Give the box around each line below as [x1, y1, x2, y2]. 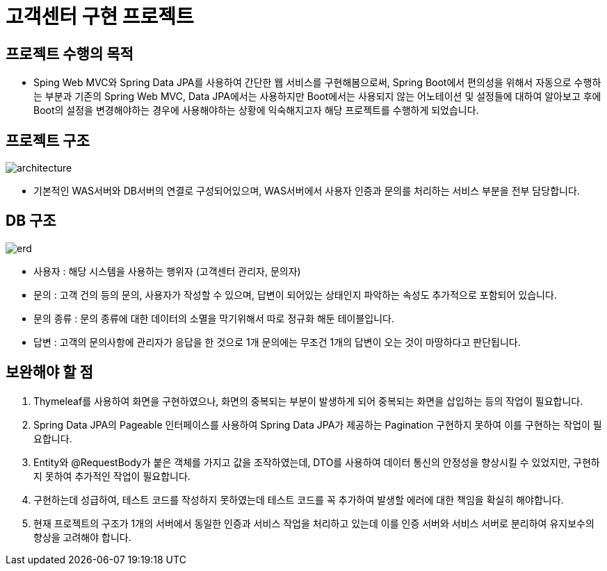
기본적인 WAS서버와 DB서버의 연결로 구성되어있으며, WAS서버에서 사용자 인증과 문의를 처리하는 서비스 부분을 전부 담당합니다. [33, 185, 580, 197]
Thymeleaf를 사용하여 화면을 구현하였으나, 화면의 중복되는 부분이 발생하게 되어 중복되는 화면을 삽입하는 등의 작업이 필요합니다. [33, 395, 583, 407]
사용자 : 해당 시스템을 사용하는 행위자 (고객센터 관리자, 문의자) [33, 265, 301, 277]
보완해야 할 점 [6, 363, 93, 381]
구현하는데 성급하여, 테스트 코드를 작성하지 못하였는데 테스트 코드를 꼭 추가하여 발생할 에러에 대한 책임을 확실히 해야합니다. [33, 493, 564, 506]
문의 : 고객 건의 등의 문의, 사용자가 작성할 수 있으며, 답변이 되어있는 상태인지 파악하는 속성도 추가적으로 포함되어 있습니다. [33, 288, 557, 301]
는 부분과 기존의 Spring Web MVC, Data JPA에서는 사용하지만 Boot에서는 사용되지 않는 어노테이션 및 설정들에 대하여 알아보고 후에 [33, 90, 601, 103]
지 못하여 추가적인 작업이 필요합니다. [33, 470, 191, 482]
